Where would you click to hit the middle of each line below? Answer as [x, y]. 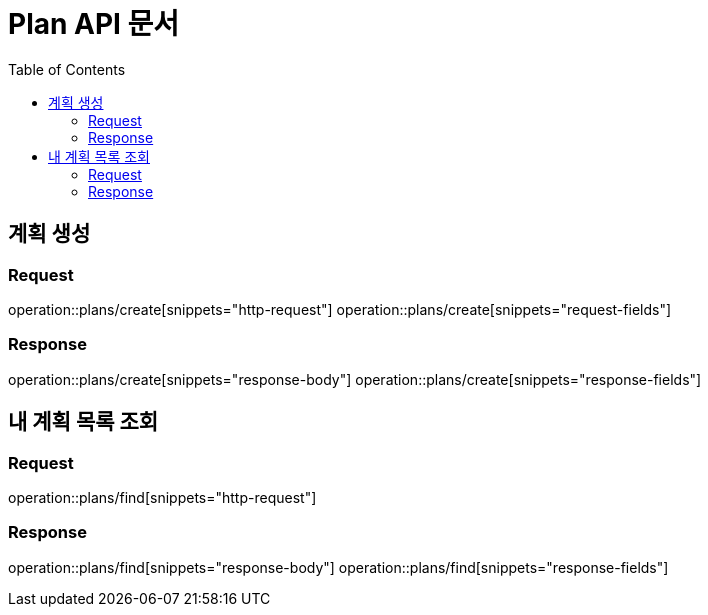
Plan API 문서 [94, 24]
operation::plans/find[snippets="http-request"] [162, 497]
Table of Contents [67, 69]
